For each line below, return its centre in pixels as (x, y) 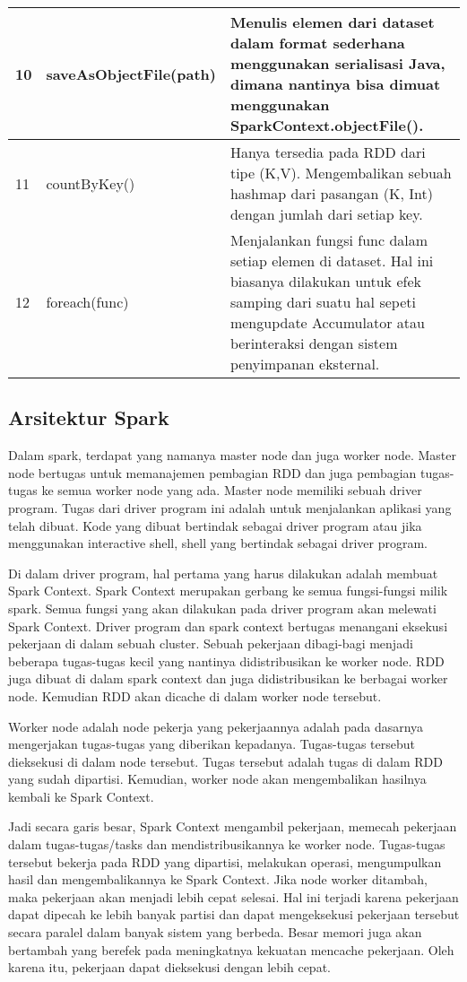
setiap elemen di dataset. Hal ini (332, 261)
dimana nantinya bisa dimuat (335, 84)
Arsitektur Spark (89, 417)
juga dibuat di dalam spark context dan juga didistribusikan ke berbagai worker (228, 678)
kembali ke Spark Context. (81, 796)
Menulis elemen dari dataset (332, 22)
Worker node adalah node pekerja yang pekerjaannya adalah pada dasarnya (216, 726)
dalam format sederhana (317, 43)
